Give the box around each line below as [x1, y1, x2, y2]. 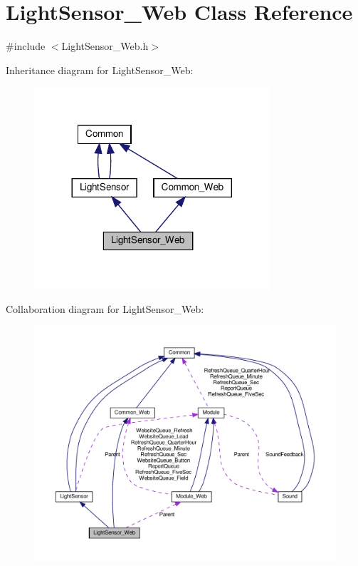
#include [6, 38, 46, 53]
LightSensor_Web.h [61, 38, 149, 53]
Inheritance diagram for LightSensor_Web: [6, 62, 194, 77]
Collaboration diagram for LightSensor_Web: [6, 301, 204, 316]
